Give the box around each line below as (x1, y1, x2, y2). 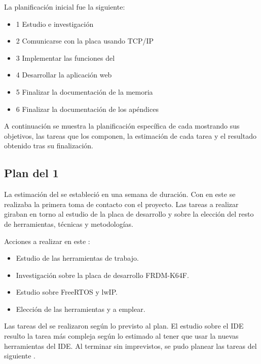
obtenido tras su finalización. (4, 140, 93, 151)
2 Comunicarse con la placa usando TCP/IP (16, 35, 154, 46)
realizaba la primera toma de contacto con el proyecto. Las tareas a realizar (4, 198, 239, 209)
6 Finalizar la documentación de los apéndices (16, 103, 159, 114)
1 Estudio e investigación (16, 18, 94, 29)
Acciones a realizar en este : (4, 235, 90, 246)
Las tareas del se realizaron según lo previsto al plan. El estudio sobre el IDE (4, 320, 244, 331)
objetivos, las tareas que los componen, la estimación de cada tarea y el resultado (4, 130, 256, 141)
